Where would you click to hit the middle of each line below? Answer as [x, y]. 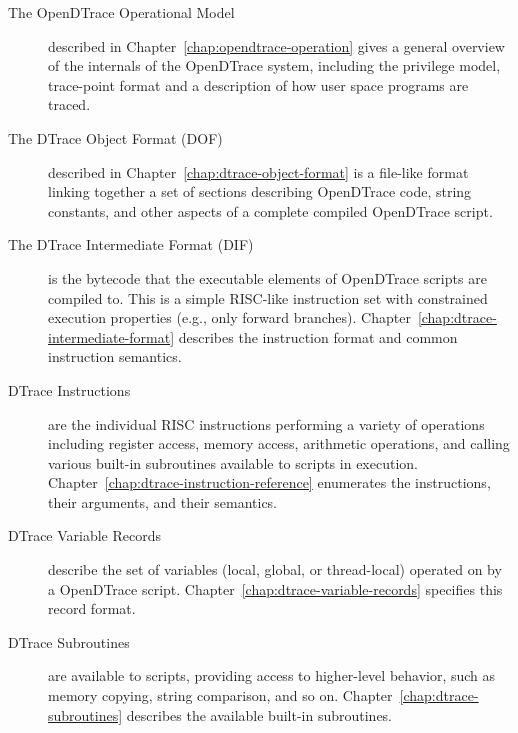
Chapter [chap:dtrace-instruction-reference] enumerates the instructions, [269, 482]
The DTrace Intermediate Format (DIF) [131, 244]
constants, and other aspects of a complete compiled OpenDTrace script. [270, 210]
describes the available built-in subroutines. [259, 714]
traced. [69, 104]
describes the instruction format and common [318, 336]
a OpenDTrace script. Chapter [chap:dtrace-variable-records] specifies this [275, 588]
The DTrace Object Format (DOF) [115, 137]
